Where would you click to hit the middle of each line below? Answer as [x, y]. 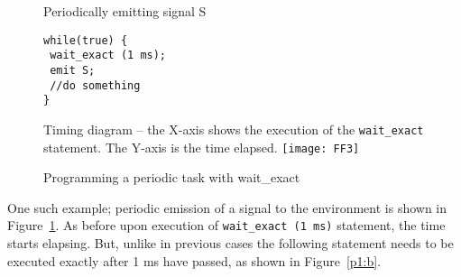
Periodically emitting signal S [125, 11]
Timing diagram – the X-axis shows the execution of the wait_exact [234, 129]
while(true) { [86, 40]
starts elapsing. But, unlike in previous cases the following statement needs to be [230, 243]
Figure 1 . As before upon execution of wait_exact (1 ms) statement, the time [226, 225]
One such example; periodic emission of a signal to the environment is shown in [227, 207]
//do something [95, 85]
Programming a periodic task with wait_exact [172, 177]
